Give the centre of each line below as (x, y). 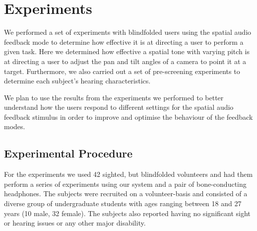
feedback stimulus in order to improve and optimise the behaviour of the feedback (128, 116)
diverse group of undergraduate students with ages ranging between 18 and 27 (123, 203)
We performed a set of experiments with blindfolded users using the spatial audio (128, 32)
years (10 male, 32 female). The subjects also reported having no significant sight (127, 213)
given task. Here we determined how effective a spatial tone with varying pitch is (127, 51)
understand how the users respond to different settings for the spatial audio (119, 107)
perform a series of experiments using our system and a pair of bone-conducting (125, 184)
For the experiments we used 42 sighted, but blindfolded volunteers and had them (128, 174)
